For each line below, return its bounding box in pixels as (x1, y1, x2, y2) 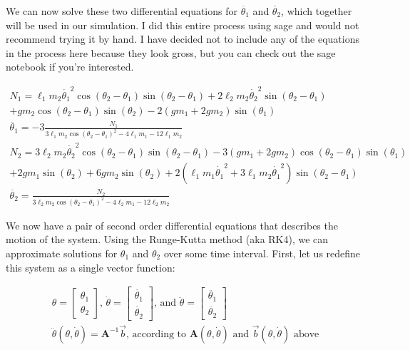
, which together (281, 4, 352, 18)
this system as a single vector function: (6, 259, 175, 274)
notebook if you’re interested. (6, 59, 134, 74)
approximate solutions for (6, 245, 118, 260)
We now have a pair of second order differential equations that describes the (6, 217, 338, 232)
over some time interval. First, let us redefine (163, 245, 361, 260)
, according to (126, 329, 187, 339)
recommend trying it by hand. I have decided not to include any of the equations (6, 31, 360, 46)
